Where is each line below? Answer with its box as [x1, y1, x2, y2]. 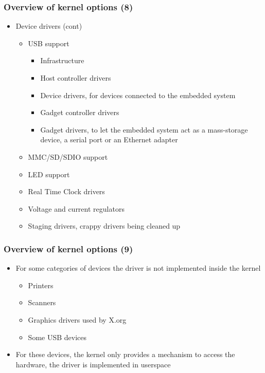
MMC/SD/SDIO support [28, 151, 108, 162]
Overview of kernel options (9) [4, 242, 133, 255]
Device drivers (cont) [15, 21, 82, 31]
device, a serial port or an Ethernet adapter [40, 134, 178, 145]
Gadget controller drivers [40, 107, 119, 118]
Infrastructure [40, 55, 84, 66]
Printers [28, 279, 54, 290]
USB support [28, 38, 69, 48]
